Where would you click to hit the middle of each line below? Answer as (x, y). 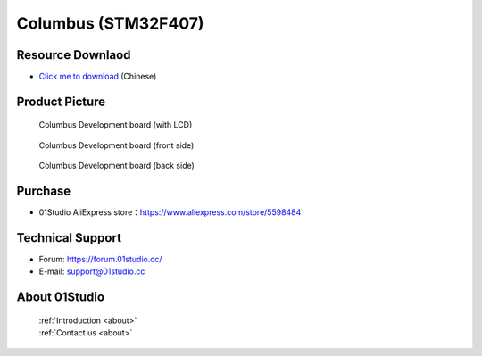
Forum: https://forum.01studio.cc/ (100, 260)
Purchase (44, 191)
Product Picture (61, 101)
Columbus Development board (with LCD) (116, 125)
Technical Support (69, 238)
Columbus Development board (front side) (116, 145)
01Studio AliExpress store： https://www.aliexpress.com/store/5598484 (170, 212)
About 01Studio (61, 298)
